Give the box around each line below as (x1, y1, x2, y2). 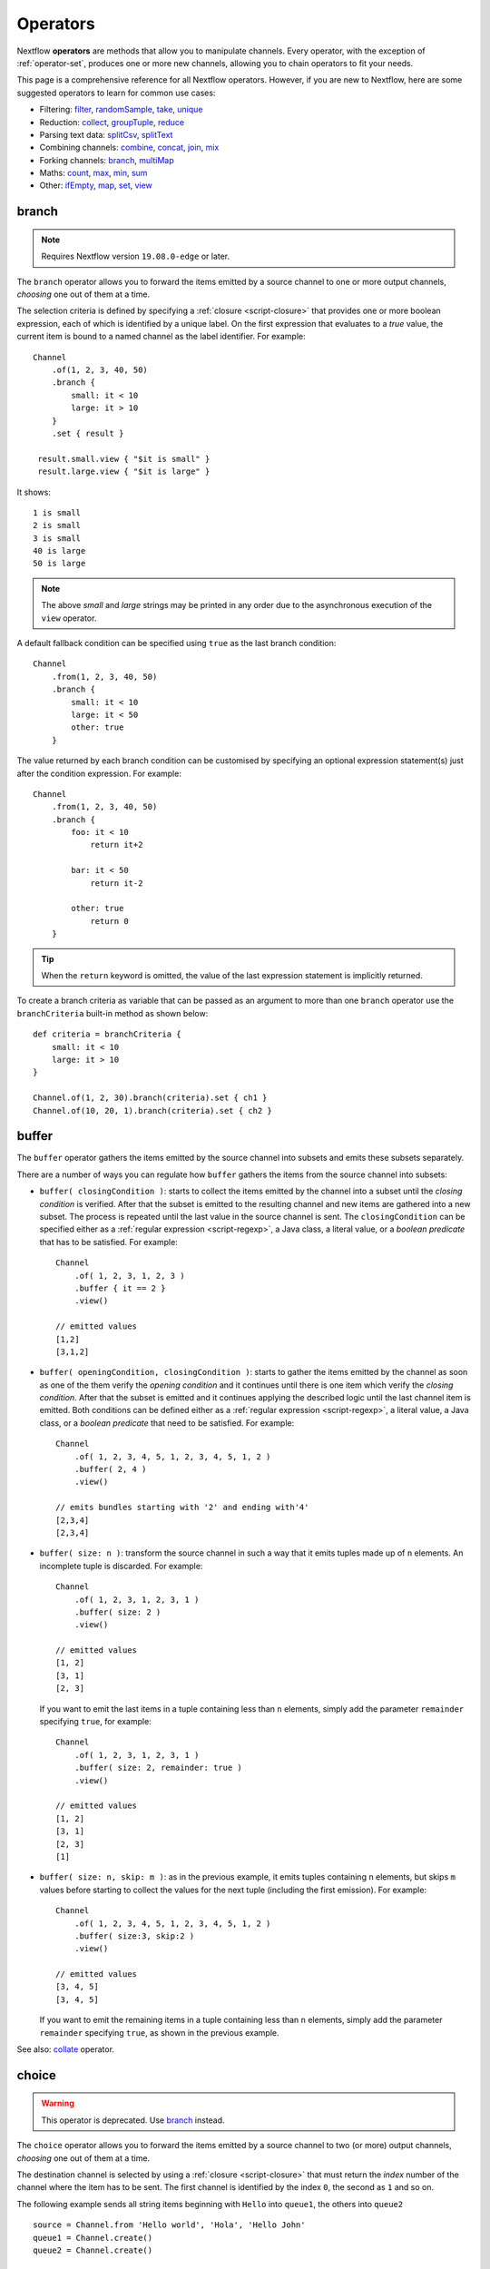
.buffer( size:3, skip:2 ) (73, 1930, 195, 1941)
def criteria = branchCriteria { (33, 1029, 181, 1039)
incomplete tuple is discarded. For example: (39, 1560, 203, 1571)
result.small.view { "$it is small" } (37, 454, 211, 464)
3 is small (33, 533, 82, 544)
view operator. (41, 613, 97, 624)
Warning (41, 2097, 74, 2109)
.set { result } (51, 427, 124, 438)
